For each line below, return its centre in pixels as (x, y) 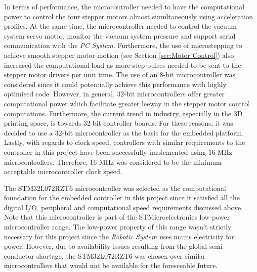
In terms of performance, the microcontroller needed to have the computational (124, 6)
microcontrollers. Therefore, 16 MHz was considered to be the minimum (113, 161)
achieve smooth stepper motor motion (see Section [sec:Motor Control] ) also (119, 55)
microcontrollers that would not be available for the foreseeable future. (111, 265)
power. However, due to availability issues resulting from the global (106, 246)
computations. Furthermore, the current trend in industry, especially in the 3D (123, 113)
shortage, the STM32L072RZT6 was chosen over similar (121, 255)
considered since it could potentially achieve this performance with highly (115, 84)
